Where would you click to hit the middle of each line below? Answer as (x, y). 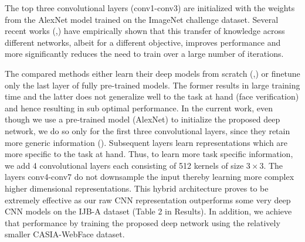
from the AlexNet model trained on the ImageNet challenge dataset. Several (142, 19)
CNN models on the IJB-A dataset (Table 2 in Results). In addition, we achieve (148, 211)
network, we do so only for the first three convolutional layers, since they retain (148, 130)
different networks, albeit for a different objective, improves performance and (143, 42)
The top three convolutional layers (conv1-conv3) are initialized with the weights (150, 8)
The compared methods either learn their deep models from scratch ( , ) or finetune (152, 73)
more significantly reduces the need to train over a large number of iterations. (144, 54)
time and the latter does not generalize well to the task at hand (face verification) (152, 96)
